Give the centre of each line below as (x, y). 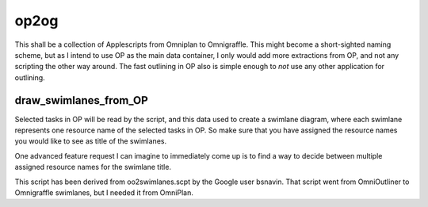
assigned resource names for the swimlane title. (93, 167)
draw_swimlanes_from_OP (81, 100)
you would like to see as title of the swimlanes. (90, 141)
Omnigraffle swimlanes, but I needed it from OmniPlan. (104, 192)
